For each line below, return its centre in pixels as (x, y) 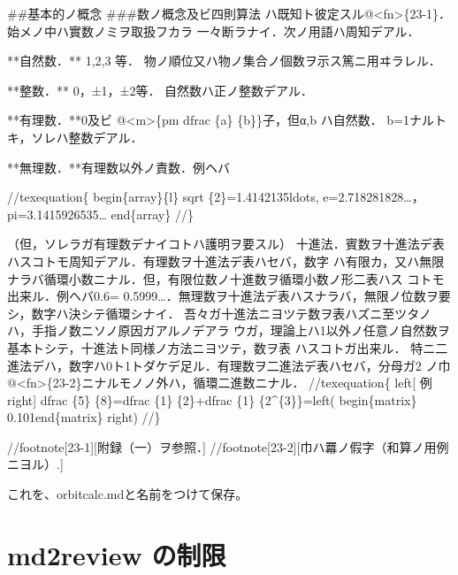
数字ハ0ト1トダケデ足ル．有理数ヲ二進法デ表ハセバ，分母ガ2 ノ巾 (260, 365)
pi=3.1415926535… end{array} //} (100, 214)
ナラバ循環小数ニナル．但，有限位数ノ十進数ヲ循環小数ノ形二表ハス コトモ (226, 278)
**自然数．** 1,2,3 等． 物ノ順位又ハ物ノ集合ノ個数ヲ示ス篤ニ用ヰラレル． (224, 61)
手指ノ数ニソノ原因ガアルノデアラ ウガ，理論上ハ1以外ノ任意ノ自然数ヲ (240, 330)
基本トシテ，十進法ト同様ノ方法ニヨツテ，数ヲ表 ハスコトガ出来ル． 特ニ (221, 347)
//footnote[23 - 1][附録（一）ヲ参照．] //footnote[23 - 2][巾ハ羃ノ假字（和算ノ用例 (228, 446)
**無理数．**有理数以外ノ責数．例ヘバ (118, 167)
